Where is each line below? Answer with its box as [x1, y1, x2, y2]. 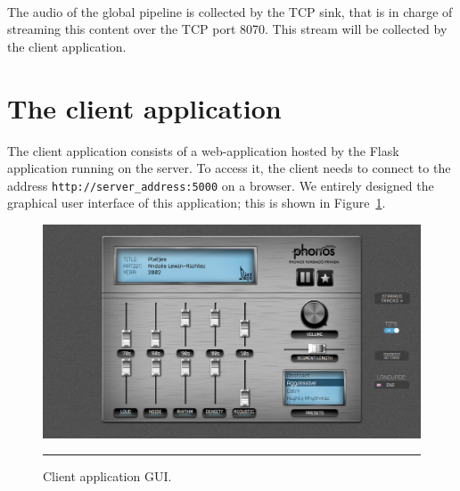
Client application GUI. [43, 467, 172, 486]
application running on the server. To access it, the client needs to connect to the [7, 159, 451, 177]
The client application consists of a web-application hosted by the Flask [7, 141, 399, 160]
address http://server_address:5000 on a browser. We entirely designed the [7, 176, 434, 194]
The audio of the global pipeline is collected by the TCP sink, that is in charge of [7, 2, 453, 20]
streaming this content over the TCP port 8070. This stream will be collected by [7, 20, 448, 38]
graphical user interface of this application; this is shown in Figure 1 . [7, 193, 386, 212]
